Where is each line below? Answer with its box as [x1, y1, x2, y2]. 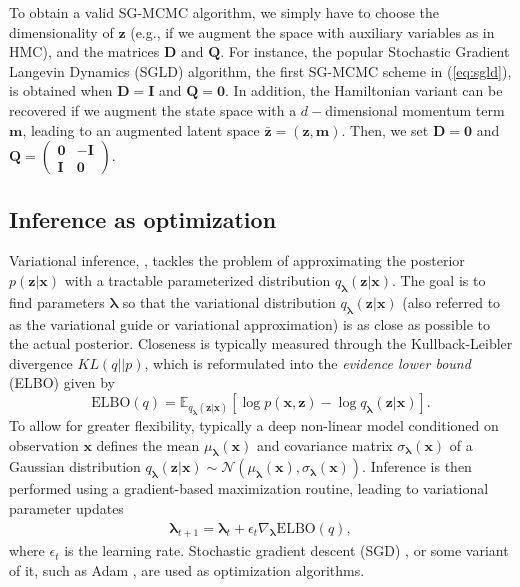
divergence [9, 352, 73, 373]
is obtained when [9, 80, 113, 101]
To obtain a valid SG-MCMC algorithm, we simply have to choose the [9, 2, 439, 22]
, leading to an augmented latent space [22, 119, 260, 140]
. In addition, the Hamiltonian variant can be [225, 80, 503, 101]
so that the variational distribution [122, 291, 336, 312]
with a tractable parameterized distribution [64, 269, 331, 290]
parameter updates [9, 497, 124, 518]
